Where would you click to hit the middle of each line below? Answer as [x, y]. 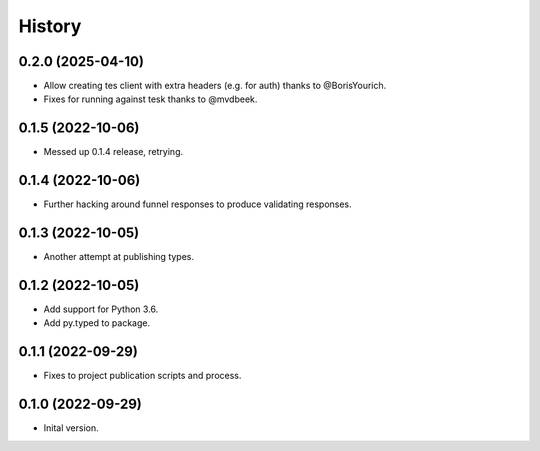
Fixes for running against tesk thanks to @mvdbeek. [150, 99]
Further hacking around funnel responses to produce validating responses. [197, 204]
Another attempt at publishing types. [119, 257]
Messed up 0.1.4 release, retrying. [113, 152]
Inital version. [71, 428]
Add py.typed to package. [96, 323]
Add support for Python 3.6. [101, 309]
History [50, 26]
